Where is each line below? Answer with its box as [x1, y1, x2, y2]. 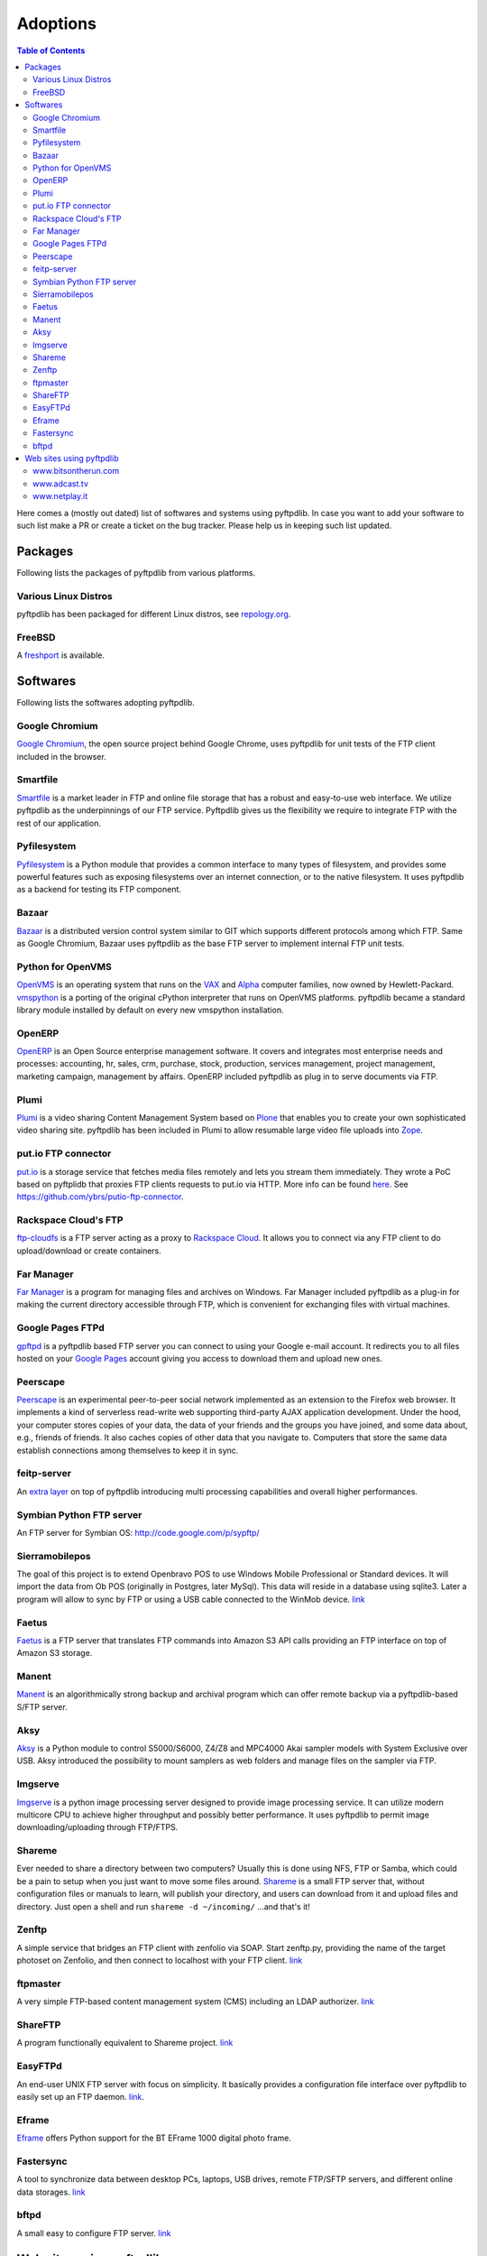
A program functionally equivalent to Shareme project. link [16, 2038, 234, 2048]
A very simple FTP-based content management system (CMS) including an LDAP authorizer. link [16, 1996, 374, 2007]
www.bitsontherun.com [32, 466, 120, 476]
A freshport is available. [16, 650, 106, 661]
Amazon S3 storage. [16, 1648, 93, 1659]
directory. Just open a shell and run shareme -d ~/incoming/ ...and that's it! [16, 1900, 310, 1912]
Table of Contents [16, 45, 86, 56]
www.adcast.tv [32, 478, 89, 489]
